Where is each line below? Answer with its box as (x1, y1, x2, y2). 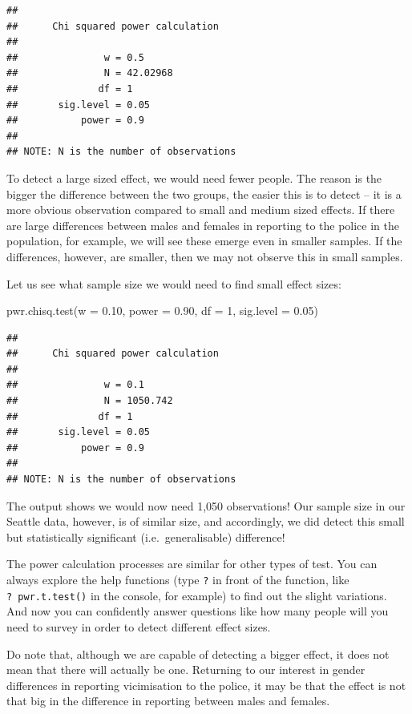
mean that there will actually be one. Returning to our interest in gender (6, 661, 366, 678)
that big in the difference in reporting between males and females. (6, 692, 330, 709)
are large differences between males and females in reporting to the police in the (6, 216, 399, 233)
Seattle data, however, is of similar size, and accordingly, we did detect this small (6, 513, 405, 530)
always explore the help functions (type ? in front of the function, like (6, 571, 349, 587)
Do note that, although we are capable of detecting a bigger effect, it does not (6, 645, 390, 662)
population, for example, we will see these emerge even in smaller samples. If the (6, 232, 402, 249)
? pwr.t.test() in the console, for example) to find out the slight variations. (6, 587, 387, 603)
